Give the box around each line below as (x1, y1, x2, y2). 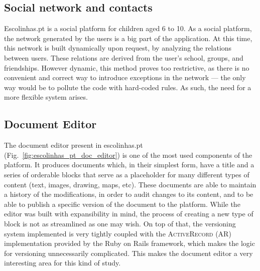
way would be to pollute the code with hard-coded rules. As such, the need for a (4, 82, 251, 92)
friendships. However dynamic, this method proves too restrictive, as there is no (4, 62, 249, 73)
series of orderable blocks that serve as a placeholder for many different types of (4, 169, 249, 179)
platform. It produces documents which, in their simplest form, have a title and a (4, 159, 254, 170)
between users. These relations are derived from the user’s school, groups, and (4, 52, 243, 63)
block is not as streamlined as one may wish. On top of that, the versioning (4, 218, 236, 228)
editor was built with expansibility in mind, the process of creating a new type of (4, 208, 253, 219)
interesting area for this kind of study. (4, 257, 121, 268)
